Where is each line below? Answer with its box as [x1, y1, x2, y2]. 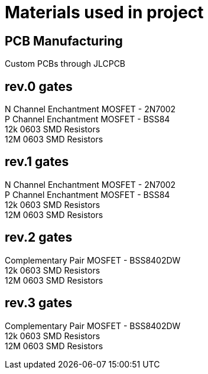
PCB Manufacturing [5, 33, 123, 48]
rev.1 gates [5, 154, 69, 170]
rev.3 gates [5, 295, 73, 311]
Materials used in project [5, 2, 204, 22]
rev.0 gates [5, 79, 73, 94]
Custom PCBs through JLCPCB [5, 58, 126, 69]
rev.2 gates [5, 230, 73, 245]
